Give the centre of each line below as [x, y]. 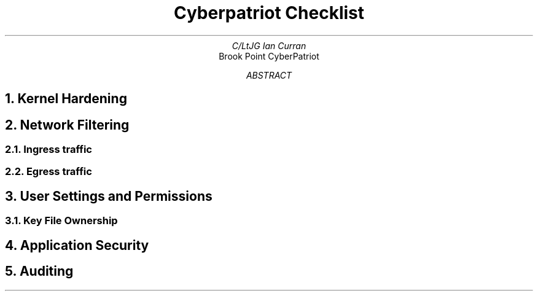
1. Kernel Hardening [66, 99]
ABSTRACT [269, 75]
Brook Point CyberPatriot [269, 56]
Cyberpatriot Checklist [269, 13]
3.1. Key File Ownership [61, 221]
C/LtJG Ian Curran [269, 45]
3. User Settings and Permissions [109, 196]
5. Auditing [39, 271]
